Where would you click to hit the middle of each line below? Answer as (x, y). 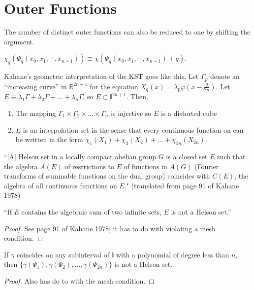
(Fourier (207, 166)
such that (231, 156)
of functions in (145, 166)
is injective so (131, 113)
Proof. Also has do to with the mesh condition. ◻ (79, 280)
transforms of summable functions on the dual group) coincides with (107, 176)
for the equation (114, 86)
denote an (225, 76)
